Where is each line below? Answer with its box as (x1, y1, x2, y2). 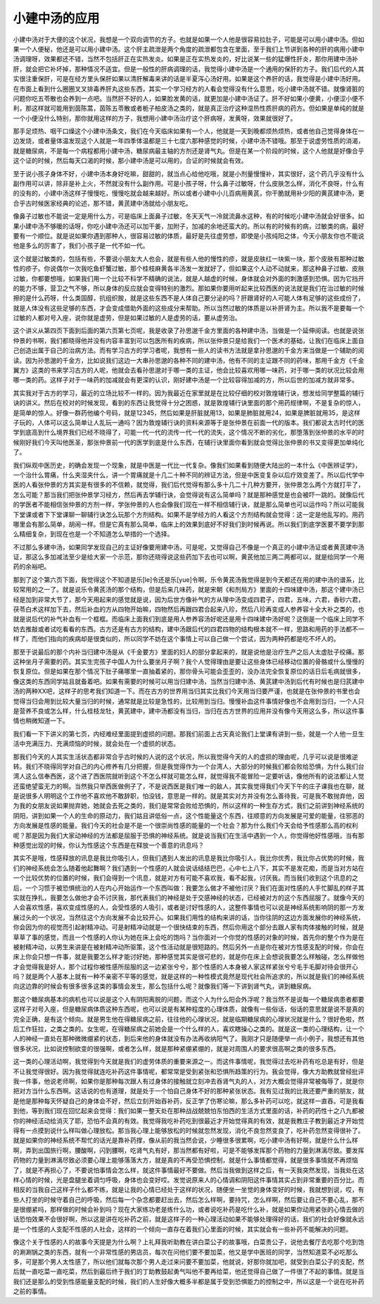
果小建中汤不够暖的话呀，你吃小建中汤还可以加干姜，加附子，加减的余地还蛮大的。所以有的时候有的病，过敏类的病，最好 (13, 222, 365, 230)
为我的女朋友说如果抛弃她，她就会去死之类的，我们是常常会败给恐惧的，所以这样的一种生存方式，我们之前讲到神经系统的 (13, 802, 365, 810)
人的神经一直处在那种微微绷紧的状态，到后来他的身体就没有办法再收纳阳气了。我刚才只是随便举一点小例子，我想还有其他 (13, 1034, 365, 1043)
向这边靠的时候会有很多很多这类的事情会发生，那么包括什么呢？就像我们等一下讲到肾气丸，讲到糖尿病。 (13, 982, 315, 991)
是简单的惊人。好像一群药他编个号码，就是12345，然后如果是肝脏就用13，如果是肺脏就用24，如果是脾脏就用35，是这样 (13, 409, 360, 417)
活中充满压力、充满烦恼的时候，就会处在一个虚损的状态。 (13, 740, 179, 748)
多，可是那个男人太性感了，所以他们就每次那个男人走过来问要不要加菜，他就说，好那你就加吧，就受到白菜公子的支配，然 (13, 1258, 365, 1266)
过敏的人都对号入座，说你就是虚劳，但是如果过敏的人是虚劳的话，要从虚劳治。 (13, 313, 241, 322)
